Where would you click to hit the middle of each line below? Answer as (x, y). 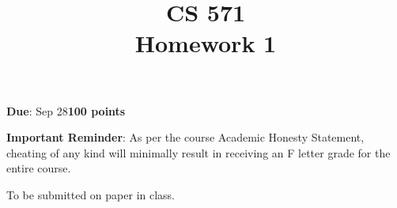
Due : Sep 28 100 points (66, 110)
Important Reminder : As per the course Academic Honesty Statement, (185, 137)
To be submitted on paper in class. (91, 194)
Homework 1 (206, 43)
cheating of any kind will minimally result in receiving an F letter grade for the (198, 152)
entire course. (39, 168)
